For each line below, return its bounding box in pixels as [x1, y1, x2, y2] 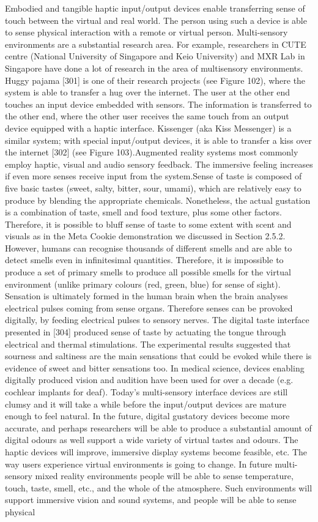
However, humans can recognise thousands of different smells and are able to [5, 241, 292, 254]
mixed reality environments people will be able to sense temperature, [35, 469, 294, 482]
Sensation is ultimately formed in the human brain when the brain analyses [5, 289, 288, 302]
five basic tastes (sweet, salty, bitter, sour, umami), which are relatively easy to [5, 181, 301, 194]
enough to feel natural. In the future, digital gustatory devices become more [5, 409, 290, 422]
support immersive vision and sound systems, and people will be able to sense [5, 493, 297, 506]
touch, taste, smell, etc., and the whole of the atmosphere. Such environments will [5, 481, 312, 494]
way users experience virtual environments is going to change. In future [5, 457, 272, 470]
